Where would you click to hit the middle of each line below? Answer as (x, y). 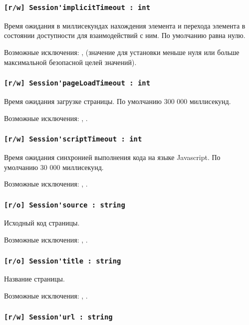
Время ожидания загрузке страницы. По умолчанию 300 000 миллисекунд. (118, 101)
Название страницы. (34, 279)
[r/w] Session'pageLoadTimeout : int (77, 83)
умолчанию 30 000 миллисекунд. (54, 167)
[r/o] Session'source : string (65, 205)
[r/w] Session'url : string (58, 317)
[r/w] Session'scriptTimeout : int (73, 139)
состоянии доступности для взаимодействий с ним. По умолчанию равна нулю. (125, 35)
